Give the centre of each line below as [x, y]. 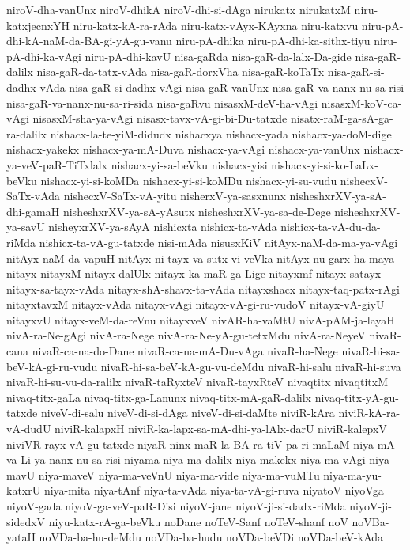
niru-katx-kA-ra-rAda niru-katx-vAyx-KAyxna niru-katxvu [216, 25]
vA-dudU [29, 429]
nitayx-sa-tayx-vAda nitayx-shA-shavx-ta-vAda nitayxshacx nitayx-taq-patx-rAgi [203, 288]
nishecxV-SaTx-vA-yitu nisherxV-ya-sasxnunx [175, 196]
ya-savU [26, 227]
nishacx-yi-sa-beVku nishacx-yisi [189, 164]
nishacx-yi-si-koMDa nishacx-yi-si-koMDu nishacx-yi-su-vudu [189, 180]
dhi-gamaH [33, 211]
